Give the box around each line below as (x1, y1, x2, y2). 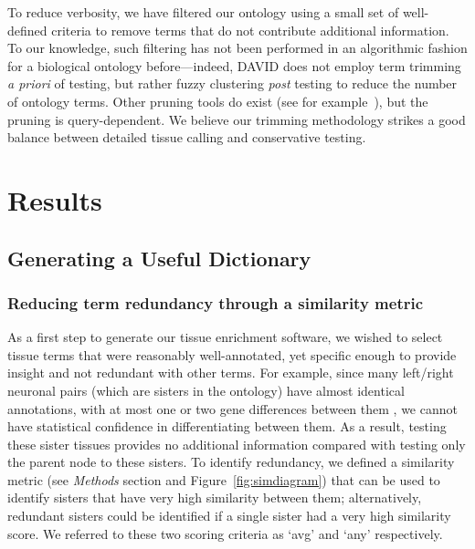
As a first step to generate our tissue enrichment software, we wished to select (7, 327, 443, 347)
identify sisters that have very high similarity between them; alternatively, (7, 488, 422, 507)
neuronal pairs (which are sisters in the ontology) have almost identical (7, 380, 405, 399)
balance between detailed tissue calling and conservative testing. (7, 128, 366, 147)
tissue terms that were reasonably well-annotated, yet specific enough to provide (7, 345, 457, 364)
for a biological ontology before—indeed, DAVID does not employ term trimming (7, 56, 461, 75)
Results (7, 181, 102, 218)
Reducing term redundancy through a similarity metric (7, 291, 424, 314)
